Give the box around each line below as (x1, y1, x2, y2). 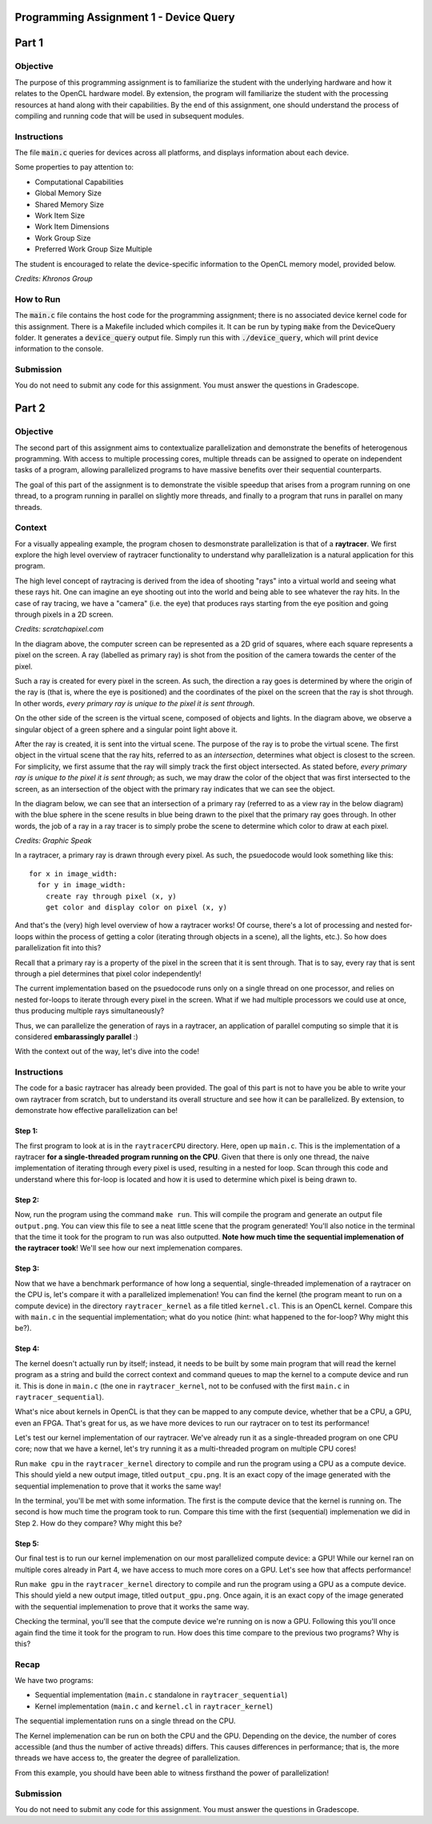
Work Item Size (34, 211, 86, 220)
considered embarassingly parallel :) (14, 1031, 138, 1041)
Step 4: (14, 1344, 40, 1353)
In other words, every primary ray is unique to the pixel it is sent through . (14, 698, 255, 708)
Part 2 (14, 401, 46, 416)
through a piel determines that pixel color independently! (14, 969, 202, 978)
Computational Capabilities (34, 177, 124, 187)
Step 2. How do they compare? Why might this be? (14, 1518, 182, 1528)
